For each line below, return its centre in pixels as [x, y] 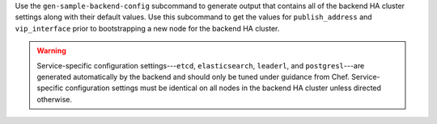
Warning [51, 51]
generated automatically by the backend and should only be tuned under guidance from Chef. [193, 76]
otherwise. [55, 99]
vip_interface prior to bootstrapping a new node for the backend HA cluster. [147, 28]
